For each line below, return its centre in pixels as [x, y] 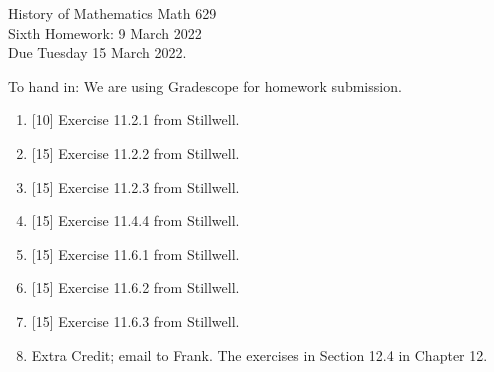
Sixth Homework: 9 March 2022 [105, 32]
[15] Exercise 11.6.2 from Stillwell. [135, 287]
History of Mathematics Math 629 [112, 13]
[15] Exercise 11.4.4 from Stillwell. [135, 220]
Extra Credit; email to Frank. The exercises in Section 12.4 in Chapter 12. [259, 354]
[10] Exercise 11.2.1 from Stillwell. [135, 119]
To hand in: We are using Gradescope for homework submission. [205, 85]
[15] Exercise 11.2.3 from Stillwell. [135, 186]
